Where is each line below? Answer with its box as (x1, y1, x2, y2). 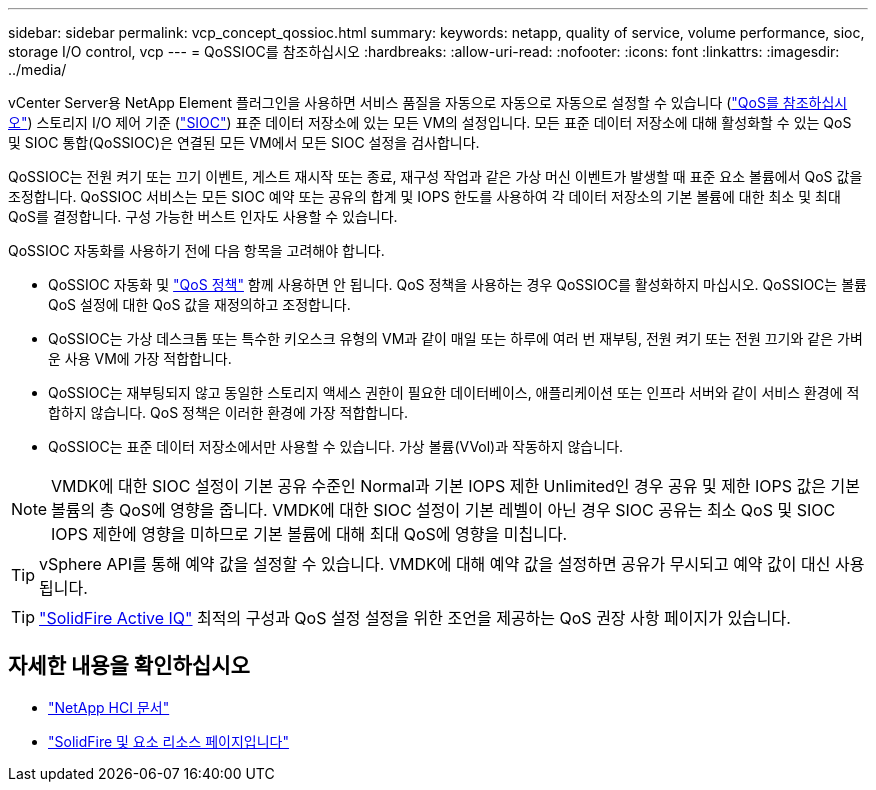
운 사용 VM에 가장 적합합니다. (48, 350, 232, 367)
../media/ (8, 61, 67, 78)
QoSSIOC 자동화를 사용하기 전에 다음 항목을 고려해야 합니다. (8, 242, 385, 259)
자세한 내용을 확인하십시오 (8, 653, 250, 679)
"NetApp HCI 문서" (48, 698, 170, 716)
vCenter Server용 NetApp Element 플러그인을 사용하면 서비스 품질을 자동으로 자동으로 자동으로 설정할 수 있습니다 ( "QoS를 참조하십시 (8, 94, 848, 111)
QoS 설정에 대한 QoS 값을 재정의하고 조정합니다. (48, 296, 351, 313)
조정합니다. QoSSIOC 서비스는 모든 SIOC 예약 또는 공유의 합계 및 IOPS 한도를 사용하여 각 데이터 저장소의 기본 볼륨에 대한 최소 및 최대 (8, 188, 841, 205)
